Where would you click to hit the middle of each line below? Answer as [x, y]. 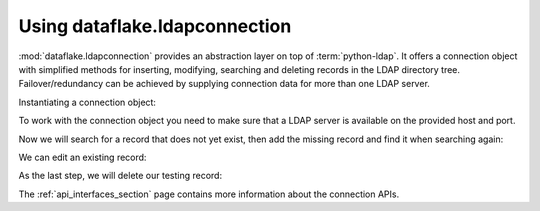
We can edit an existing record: [82, 157]
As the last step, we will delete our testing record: [120, 176]
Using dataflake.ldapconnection [155, 26]
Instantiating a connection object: [87, 102]
